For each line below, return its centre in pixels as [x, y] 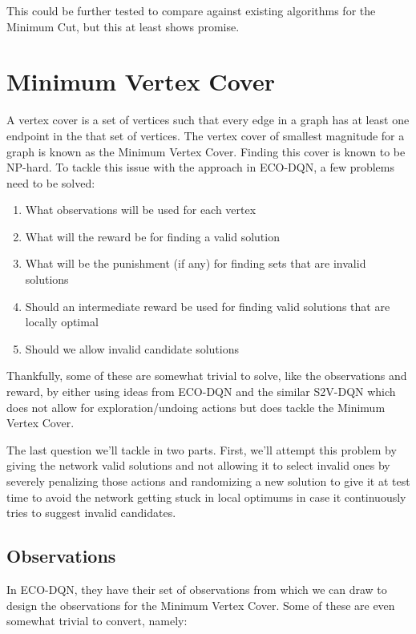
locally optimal [62, 322]
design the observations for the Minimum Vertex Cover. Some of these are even [201, 605]
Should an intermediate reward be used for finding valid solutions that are [208, 306]
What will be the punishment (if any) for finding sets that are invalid [196, 263]
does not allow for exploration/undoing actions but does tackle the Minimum [196, 407]
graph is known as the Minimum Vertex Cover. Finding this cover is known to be [206, 151]
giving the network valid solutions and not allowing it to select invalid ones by [198, 465]
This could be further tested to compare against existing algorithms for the [191, 10]
